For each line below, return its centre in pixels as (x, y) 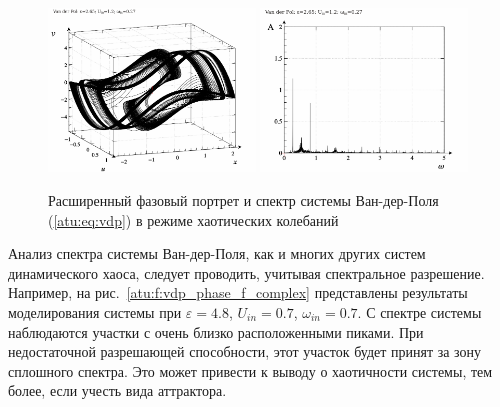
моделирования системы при (95, 311)
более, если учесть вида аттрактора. (117, 390)
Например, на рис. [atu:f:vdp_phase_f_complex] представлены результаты (238, 292)
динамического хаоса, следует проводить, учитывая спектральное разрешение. (246, 272)
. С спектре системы (419, 311)
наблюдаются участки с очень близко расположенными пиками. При (216, 331)
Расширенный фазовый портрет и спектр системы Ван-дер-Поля (243, 199)
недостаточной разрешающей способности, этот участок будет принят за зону (245, 351)
